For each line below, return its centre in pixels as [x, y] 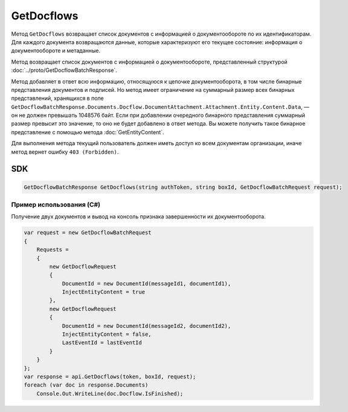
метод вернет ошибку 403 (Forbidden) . [65, 152]
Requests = [53, 250]
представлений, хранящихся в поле [57, 98]
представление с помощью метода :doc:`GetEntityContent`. [88, 132]
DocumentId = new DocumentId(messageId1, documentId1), [147, 283]
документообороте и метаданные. [56, 51]
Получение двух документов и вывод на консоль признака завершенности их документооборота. [138, 217]
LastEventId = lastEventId [102, 343]
